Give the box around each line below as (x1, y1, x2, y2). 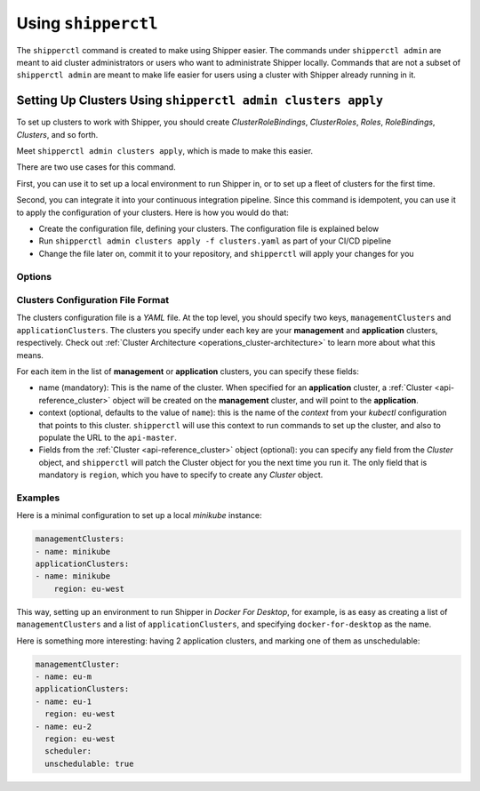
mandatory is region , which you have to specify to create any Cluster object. (38, 469, 324, 480)
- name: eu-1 (35, 696, 92, 707)
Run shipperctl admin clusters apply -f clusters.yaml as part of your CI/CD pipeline (38, 236, 391, 246)
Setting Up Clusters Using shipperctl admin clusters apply (16, 93, 384, 108)
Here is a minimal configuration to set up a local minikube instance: (16, 510, 262, 521)
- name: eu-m (35, 671, 92, 682)
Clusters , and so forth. (16, 129, 99, 140)
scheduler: (44, 747, 92, 756)
